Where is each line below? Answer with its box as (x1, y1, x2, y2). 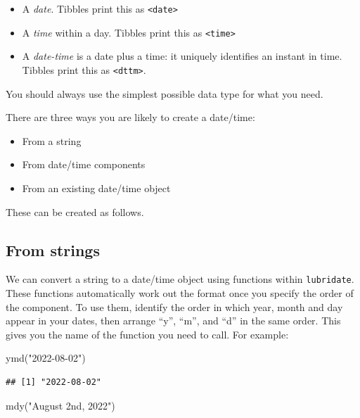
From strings (6, 239, 100, 260)
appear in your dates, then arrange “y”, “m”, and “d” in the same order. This (6, 313, 341, 328)
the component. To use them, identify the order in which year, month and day (6, 299, 343, 314)
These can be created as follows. (6, 204, 144, 219)
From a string (22, 133, 82, 148)
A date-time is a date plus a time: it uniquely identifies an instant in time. (22, 49, 342, 63)
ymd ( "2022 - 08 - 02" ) (6, 350, 86, 365)
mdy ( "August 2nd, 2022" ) (6, 398, 115, 412)
